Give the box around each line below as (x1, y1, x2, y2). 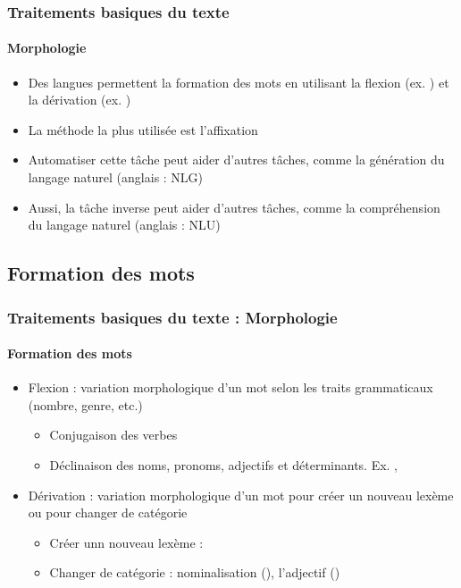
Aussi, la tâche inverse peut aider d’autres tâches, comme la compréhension (28, 197, 440, 216)
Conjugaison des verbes (49, 425, 178, 444)
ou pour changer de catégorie (28, 503, 188, 522)
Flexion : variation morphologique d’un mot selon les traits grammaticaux (28, 378, 433, 397)
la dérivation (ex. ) (28, 90, 131, 109)
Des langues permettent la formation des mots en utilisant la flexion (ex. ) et (28, 72, 449, 91)
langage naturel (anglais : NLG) (28, 168, 204, 187)
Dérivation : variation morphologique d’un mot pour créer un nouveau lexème (28, 485, 454, 504)
